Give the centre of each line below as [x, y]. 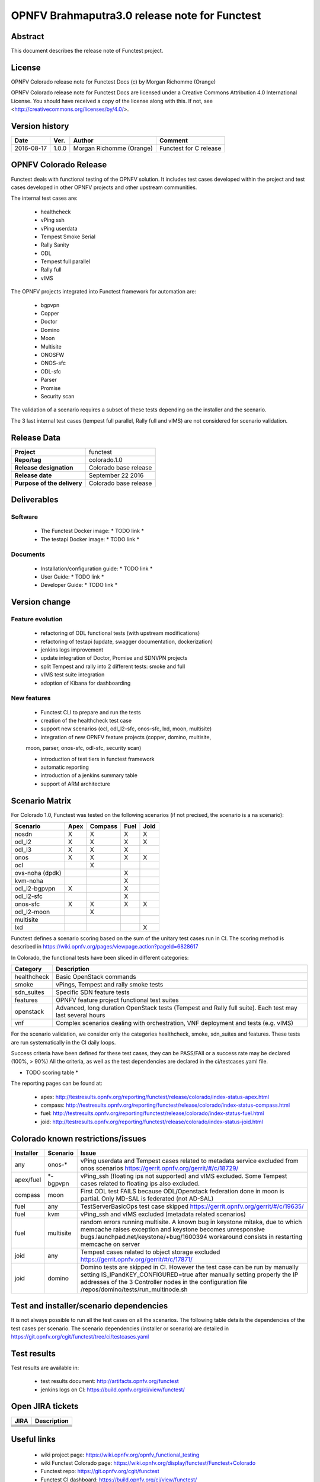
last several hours [80, 1015]
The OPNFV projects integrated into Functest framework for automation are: [104, 292]
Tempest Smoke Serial [68, 237]
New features [31, 698]
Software [25, 517]
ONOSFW [52, 354]
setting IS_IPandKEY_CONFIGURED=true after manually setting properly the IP [189, 1275]
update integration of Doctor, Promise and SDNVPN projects [114, 658]
